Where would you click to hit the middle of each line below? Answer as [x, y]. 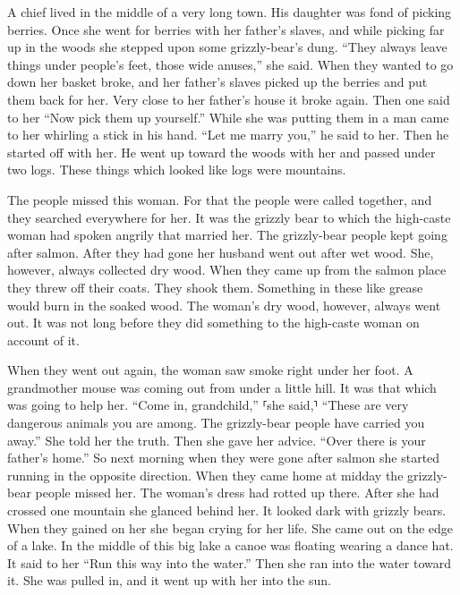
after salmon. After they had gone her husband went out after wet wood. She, [221, 252]
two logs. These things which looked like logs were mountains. [177, 170]
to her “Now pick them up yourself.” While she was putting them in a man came [228, 117]
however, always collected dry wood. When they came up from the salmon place [227, 270]
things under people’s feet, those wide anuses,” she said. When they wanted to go [230, 64]
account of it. [43, 340]
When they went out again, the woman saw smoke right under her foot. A [210, 370]
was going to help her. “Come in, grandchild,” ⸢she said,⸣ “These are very [208, 405]
